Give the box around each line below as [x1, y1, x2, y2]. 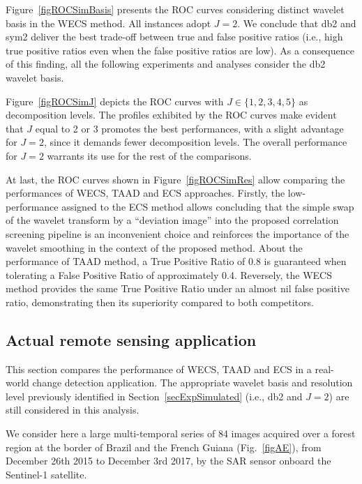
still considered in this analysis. [6, 402, 139, 417]
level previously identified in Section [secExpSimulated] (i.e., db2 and [6, 388, 303, 403]
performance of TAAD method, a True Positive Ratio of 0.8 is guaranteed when [6, 254, 347, 269]
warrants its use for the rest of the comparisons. [47, 148, 252, 162]
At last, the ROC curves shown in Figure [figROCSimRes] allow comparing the [6, 172, 345, 186]
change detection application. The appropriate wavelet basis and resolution [32, 375, 353, 390]
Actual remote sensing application [6, 328, 257, 350]
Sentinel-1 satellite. [6, 467, 87, 481]
